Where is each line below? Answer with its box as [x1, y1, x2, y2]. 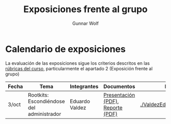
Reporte [103, 104, 123, 111]
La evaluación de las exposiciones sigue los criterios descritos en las [5, 60, 150, 66]
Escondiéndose [27, 98, 65, 105]
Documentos [103, 82, 135, 90]
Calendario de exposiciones [5, 43, 126, 55]
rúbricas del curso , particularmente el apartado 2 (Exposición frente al [5, 65, 153, 71]
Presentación [103, 91, 135, 98]
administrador [27, 110, 62, 117]
